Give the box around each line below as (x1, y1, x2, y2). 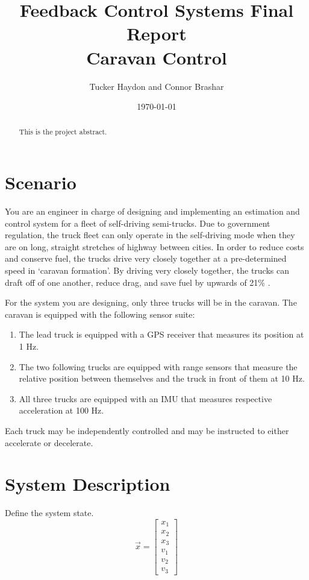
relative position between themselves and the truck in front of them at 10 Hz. (19, 372, 305, 385)
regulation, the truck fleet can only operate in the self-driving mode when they (5, 229, 295, 241)
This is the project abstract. (19, 127, 107, 137)
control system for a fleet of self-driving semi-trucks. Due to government (5, 216, 270, 229)
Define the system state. (5, 506, 94, 519)
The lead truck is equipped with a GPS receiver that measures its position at (19, 328, 304, 341)
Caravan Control (86, 45, 227, 69)
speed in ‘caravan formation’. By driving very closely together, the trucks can (5, 264, 289, 277)
